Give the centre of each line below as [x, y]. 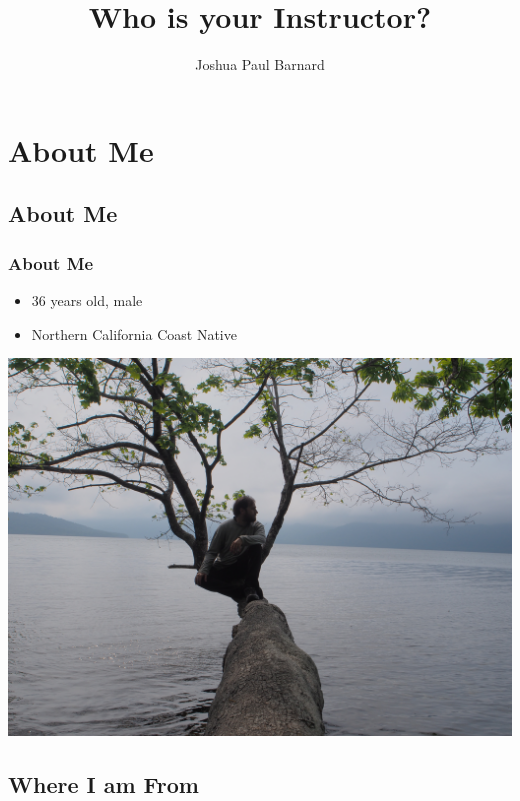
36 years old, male [87, 299]
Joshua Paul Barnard [260, 64]
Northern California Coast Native [134, 333]
